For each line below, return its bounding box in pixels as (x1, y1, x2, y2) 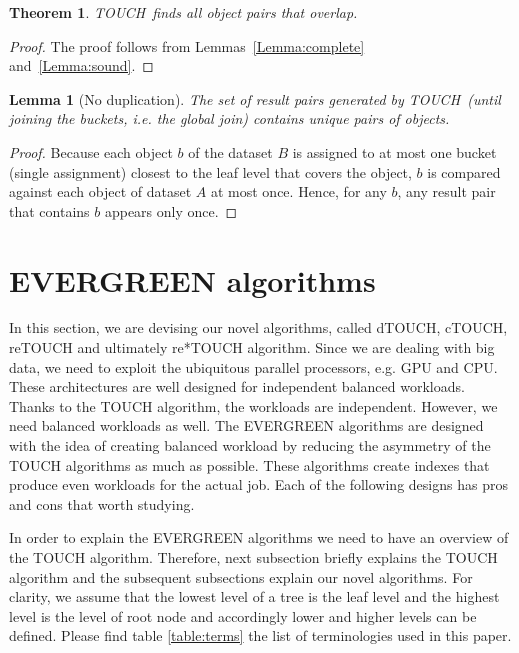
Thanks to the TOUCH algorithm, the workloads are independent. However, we (9, 395, 498, 416)
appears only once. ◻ (104, 200, 238, 221)
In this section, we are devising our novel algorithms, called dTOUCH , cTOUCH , (9, 317, 508, 338)
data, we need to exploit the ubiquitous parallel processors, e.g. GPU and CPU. (9, 356, 498, 377)
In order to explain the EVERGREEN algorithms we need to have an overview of (9, 527, 509, 548)
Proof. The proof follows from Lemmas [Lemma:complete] (9, 35, 365, 56)
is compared (427, 161, 501, 182)
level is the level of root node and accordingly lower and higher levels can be (9, 605, 477, 626)
